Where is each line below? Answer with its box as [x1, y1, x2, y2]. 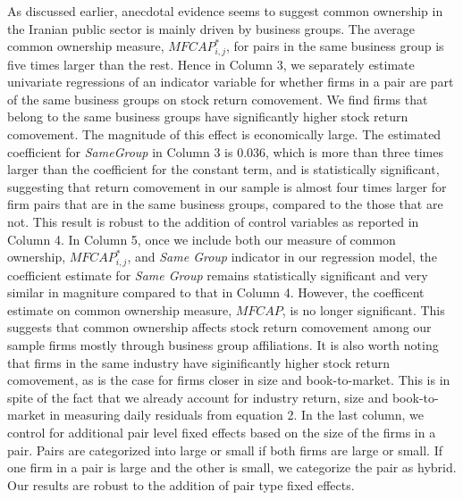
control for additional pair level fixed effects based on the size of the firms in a [7, 422, 436, 441]
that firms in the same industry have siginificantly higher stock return [7, 353, 390, 371]
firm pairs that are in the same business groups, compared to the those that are [7, 195, 443, 213]
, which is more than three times [265, 142, 443, 161]
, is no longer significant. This [282, 300, 445, 319]
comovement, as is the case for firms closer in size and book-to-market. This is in [7, 371, 450, 389]
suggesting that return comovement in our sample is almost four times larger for [7, 177, 447, 196]
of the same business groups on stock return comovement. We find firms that [7, 89, 428, 108]
